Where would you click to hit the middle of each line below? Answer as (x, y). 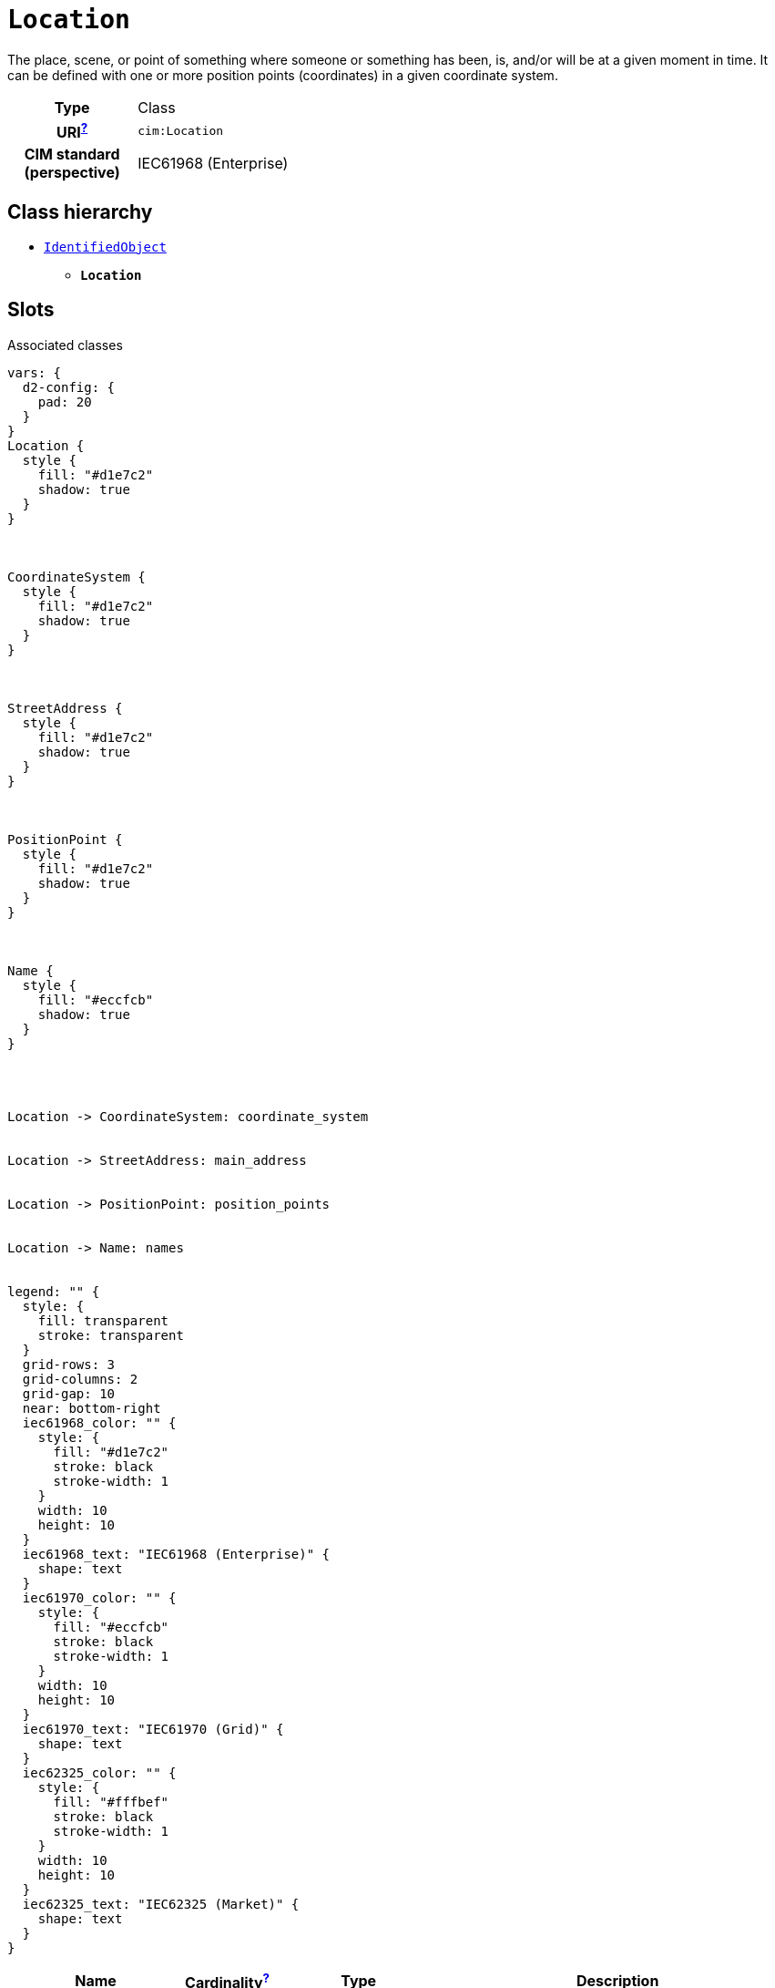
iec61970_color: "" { (99, 1597)
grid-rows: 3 (69, 1364)
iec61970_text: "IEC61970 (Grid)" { (153, 1729)
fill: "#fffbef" (111, 1802)
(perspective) (72, 173)
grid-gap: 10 (69, 1393)
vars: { (35, 372)
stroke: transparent (111, 1335)
